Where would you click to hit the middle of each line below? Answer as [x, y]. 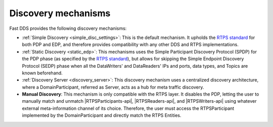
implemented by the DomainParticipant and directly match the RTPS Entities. [102, 115]
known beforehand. [42, 73]
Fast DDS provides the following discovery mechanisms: [68, 28]
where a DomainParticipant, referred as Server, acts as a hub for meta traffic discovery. [113, 87]
